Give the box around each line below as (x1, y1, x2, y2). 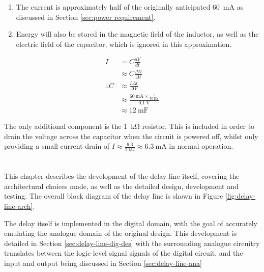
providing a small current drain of (4, 141, 110, 151)
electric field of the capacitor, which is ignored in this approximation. (16, 38, 232, 49)
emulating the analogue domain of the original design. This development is (4, 228, 237, 238)
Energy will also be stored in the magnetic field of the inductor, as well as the (16, 29, 259, 39)
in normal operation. (169, 141, 233, 151)
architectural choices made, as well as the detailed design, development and (4, 180, 239, 191)
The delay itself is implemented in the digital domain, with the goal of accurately (4, 217, 257, 228)
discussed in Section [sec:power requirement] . (16, 11, 156, 22)
